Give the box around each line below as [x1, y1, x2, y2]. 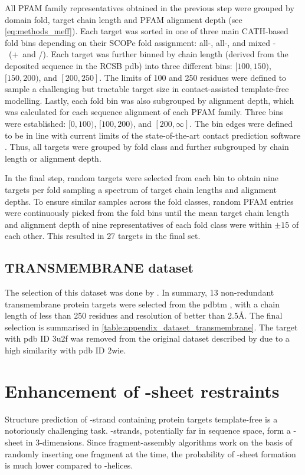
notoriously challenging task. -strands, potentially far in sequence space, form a [5, 424, 291, 437]
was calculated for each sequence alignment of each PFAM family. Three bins [5, 106, 284, 118]
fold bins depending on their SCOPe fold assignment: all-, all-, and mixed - [5, 36, 276, 48]
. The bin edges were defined [189, 117, 293, 129]
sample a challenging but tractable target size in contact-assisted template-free [5, 83, 289, 95]
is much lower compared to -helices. [5, 459, 133, 471]
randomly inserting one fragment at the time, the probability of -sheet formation [5, 447, 296, 460]
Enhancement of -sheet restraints [5, 378, 280, 402]
